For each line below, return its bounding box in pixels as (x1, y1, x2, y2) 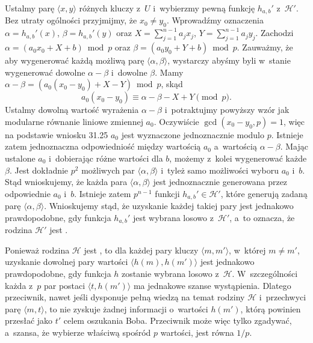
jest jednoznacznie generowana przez (153, 175, 288, 188)
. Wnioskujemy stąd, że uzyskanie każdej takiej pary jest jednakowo (44, 199, 294, 212)
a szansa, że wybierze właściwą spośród (5, 326, 151, 339)
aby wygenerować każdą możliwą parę (5, 54, 144, 67)
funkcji (155, 187, 180, 199)
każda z (5, 279, 33, 291)
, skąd (161, 77, 183, 90)
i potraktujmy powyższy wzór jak (164, 103, 290, 116)
